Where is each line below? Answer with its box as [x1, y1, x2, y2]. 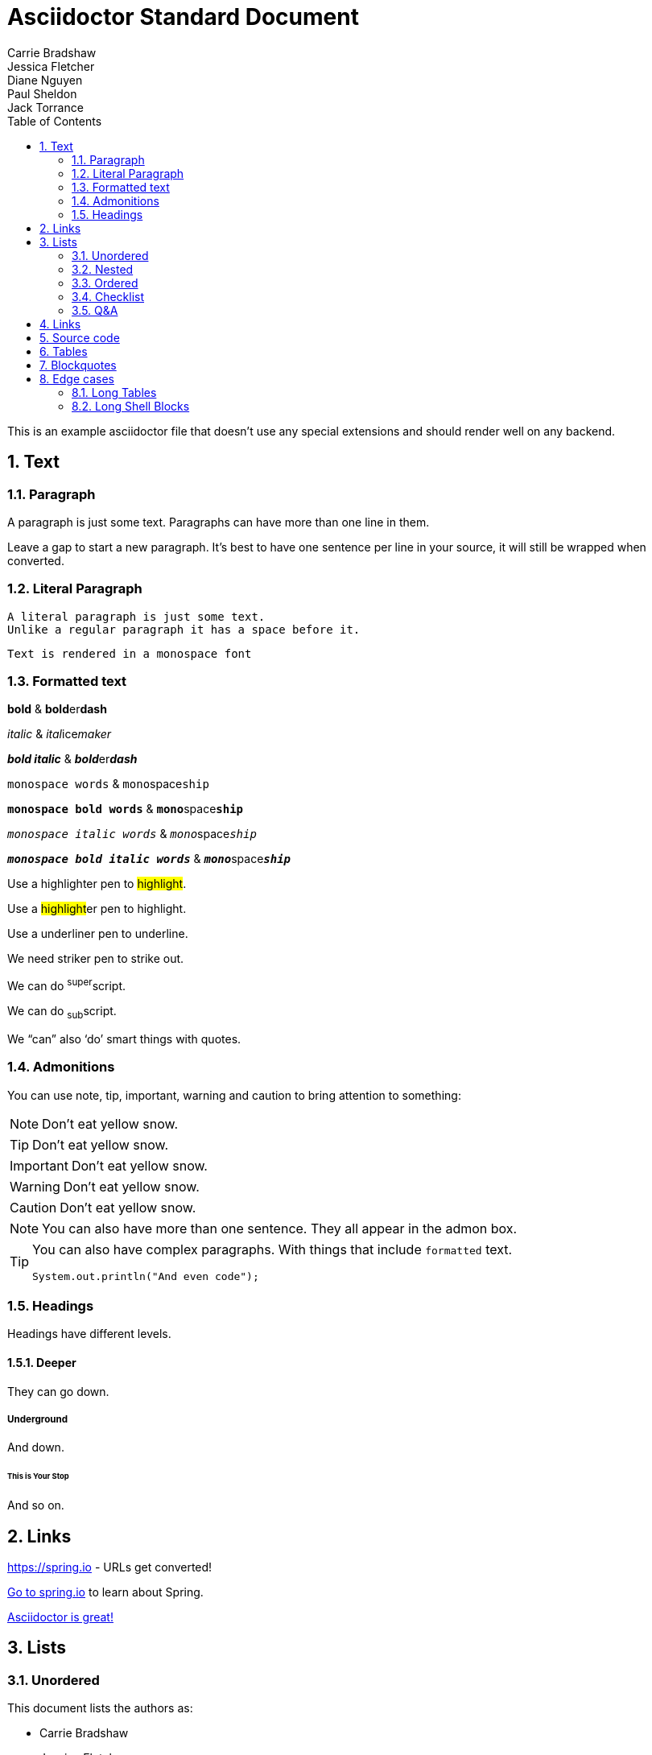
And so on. [7, 1498, 64, 1513]
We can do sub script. [7, 1004, 117, 1021]
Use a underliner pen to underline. [7, 927, 188, 941]
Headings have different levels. [7, 1327, 171, 1341]
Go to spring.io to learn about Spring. [7, 1584, 204, 1599]
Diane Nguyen [7, 72, 83, 87]
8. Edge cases [39, 371, 114, 386]
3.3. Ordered [72, 275, 138, 290]
